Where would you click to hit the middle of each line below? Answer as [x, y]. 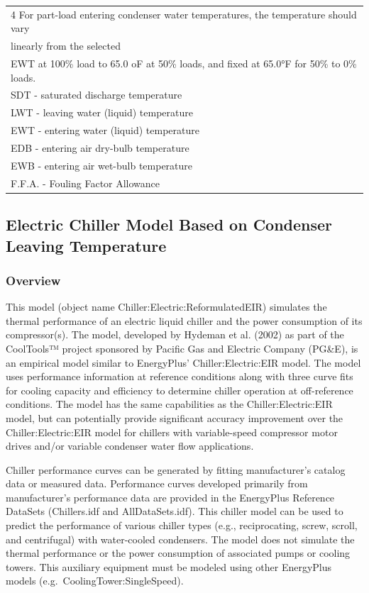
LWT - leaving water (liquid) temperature [102, 112]
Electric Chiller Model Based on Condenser [169, 225]
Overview [33, 280]
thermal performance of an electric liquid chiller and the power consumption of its [184, 320]
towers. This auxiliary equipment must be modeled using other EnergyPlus [169, 566]
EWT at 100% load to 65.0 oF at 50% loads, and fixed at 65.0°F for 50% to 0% [184, 63]
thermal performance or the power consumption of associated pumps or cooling [178, 553]
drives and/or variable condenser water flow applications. [130, 446]
